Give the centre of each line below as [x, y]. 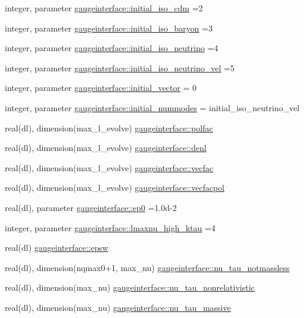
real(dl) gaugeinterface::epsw [57, 248]
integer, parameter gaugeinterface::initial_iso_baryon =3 [109, 28]
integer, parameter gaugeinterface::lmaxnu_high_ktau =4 [110, 227]
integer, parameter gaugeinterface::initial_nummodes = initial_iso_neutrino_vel [152, 107]
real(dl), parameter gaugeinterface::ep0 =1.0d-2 [91, 207]
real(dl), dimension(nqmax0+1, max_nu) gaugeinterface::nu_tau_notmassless [147, 267]
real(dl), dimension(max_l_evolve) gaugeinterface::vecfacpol [115, 188]
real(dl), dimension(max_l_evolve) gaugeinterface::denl [106, 148]
